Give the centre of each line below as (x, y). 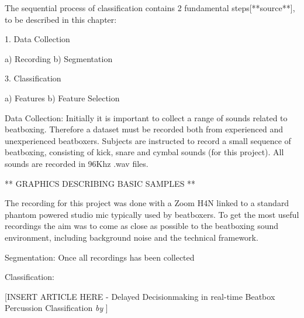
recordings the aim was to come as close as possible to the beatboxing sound (142, 226)
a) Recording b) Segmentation (59, 58)
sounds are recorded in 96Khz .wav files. (77, 163)
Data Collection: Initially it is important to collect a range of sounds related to (146, 117)
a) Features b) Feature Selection (62, 98)
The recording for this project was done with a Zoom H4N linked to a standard (147, 203)
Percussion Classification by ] (56, 308)
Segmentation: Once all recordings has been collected (100, 257)
